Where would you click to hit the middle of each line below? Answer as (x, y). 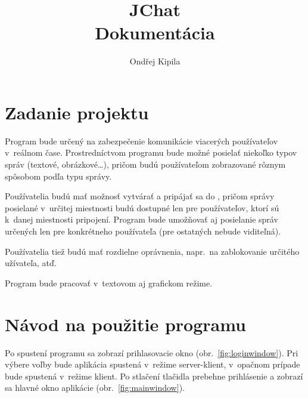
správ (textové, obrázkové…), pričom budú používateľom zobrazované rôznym (145, 164)
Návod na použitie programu (125, 324)
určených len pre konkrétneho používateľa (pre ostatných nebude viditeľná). (143, 231)
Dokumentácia (155, 33)
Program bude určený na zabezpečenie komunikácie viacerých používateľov (141, 141)
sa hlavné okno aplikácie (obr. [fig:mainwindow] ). (95, 388)
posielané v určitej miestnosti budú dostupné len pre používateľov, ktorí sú (142, 207)
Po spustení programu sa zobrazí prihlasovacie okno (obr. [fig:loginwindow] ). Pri (152, 352)
